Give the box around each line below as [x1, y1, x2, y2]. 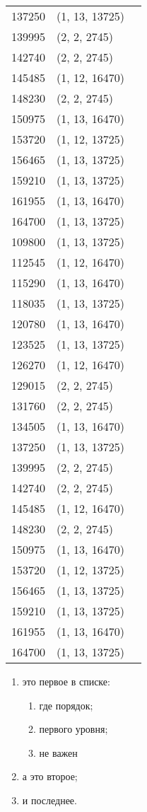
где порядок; [39, 697, 93, 712]
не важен [39, 745, 78, 760]
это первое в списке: [22, 674, 110, 688]
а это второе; [22, 769, 78, 784]
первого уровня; [39, 721, 108, 736]
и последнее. [22, 792, 77, 807]
